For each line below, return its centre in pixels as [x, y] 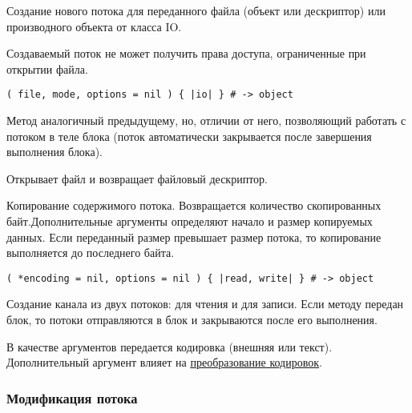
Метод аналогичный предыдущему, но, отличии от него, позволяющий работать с [206, 120]
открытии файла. [47, 68]
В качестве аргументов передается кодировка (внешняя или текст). [170, 346]
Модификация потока [72, 397]
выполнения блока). [55, 152]
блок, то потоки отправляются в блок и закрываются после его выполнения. [192, 320]
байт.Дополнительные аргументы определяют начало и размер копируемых [190, 221]
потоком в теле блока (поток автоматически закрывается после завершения [189, 136]
